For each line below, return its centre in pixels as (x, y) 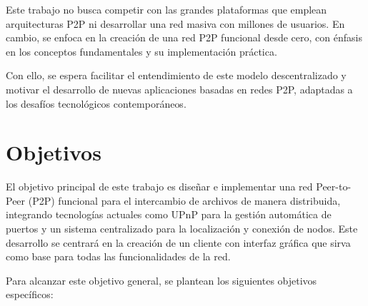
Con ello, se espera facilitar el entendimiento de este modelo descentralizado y (176, 75)
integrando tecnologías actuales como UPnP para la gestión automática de (169, 214)
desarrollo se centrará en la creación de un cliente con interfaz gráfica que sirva (178, 242)
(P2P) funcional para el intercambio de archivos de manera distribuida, (184, 200)
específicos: (30, 294)
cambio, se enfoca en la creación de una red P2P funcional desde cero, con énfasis (184, 37)
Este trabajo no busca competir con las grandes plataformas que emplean (166, 9)
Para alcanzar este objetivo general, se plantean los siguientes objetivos (161, 280)
